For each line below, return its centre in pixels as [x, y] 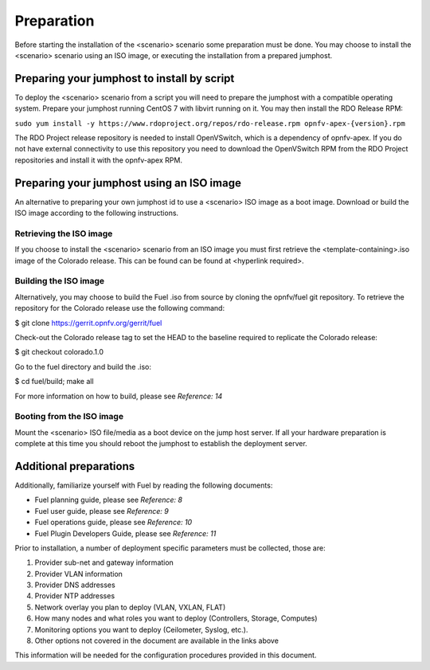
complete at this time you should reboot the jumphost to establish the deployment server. [161, 444]
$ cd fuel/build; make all [55, 382]
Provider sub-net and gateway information [104, 562]
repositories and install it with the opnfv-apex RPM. [99, 160]
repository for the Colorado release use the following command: [120, 308]
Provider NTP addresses [75, 596]
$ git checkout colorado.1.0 [59, 352]
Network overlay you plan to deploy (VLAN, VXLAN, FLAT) [130, 607]
